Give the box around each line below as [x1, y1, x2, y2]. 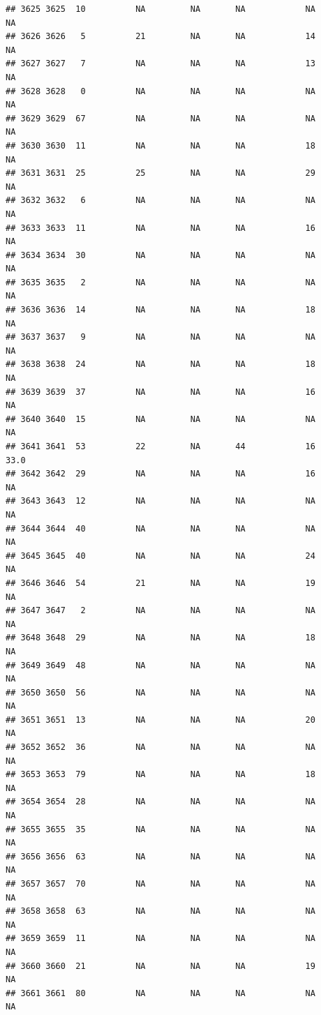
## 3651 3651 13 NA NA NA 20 [6, 714, 315, 725]
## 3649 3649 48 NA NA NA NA [6, 660, 315, 670]
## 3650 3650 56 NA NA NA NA [6, 687, 315, 698]
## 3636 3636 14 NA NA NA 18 [6, 305, 315, 315]
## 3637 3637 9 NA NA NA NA [6, 332, 315, 343]
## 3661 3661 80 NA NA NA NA [6, 988, 315, 998]
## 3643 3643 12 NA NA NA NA [6, 496, 315, 506]
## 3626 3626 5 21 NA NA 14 [6, 31, 315, 42]
